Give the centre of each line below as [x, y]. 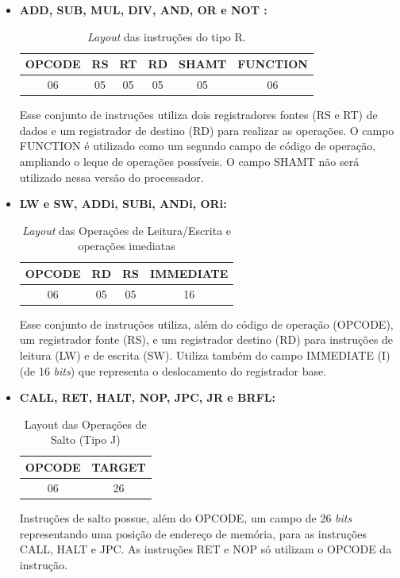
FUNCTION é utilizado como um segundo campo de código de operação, [198, 146]
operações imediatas [127, 246]
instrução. [43, 564]
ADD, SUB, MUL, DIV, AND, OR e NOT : [143, 10]
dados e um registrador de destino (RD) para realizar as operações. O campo [207, 130]
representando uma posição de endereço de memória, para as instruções [193, 533]
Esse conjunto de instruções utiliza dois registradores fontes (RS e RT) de [198, 115]
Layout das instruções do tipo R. [167, 36]
